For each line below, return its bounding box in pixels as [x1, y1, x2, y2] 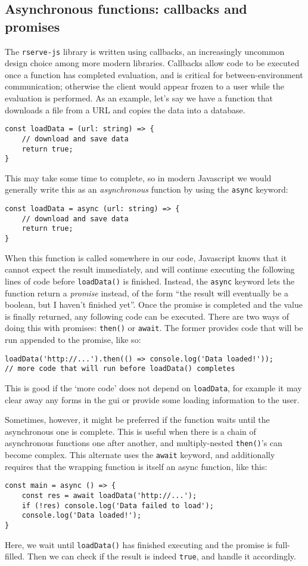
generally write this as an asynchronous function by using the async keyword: [5, 183, 288, 196]
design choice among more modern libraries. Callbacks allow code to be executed [5, 57, 300, 69]
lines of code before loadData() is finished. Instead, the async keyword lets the [5, 274, 295, 287]
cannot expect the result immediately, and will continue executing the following [5, 263, 295, 276]
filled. [5, 550, 25, 562]
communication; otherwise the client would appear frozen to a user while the [5, 80, 284, 92]
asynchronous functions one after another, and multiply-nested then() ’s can [5, 437, 282, 449]
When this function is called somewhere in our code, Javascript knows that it [5, 251, 287, 264]
